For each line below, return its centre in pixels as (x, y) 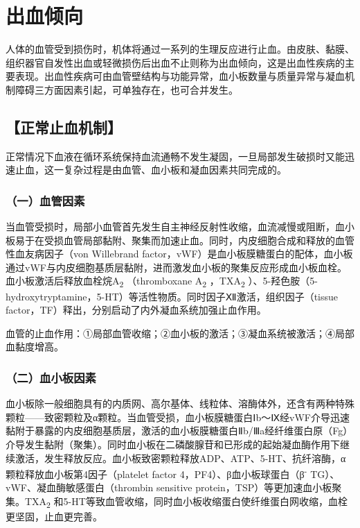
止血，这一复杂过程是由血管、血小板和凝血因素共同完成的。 (151, 170)
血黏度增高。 (35, 347)
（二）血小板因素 (51, 377)
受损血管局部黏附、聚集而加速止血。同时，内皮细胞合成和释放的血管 (199, 240)
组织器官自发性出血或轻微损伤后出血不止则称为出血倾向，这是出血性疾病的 (175, 62)
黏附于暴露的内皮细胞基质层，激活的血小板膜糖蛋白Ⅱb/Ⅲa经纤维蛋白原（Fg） (179, 431)
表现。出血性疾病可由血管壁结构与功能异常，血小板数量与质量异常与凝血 (180, 76)
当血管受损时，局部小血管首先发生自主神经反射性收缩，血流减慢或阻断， (170, 227)
